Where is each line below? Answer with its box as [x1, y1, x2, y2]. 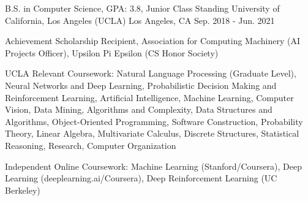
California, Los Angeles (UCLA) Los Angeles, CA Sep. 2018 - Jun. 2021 [5, 13, 275, 26]
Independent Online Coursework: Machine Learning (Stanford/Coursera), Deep [5, 159, 302, 172]
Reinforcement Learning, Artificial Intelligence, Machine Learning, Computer [5, 91, 294, 104]
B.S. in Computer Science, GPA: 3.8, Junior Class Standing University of [5, 2, 280, 14]
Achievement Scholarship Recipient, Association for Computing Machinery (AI [5, 34, 300, 47]
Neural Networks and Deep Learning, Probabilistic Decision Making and [5, 78, 277, 91]
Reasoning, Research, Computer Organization [5, 138, 176, 151]
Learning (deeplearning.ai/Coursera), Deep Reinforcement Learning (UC [5, 172, 277, 184]
